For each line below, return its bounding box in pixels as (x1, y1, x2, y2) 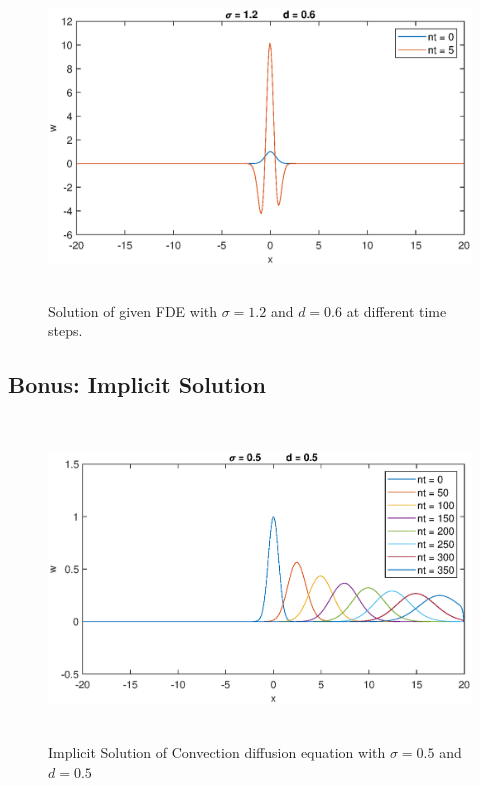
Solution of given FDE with (48, 300, 218, 321)
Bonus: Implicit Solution (8, 369, 266, 400)
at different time (346, 300, 447, 321)
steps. (48, 320, 83, 341)
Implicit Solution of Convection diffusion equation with (48, 742, 386, 763)
